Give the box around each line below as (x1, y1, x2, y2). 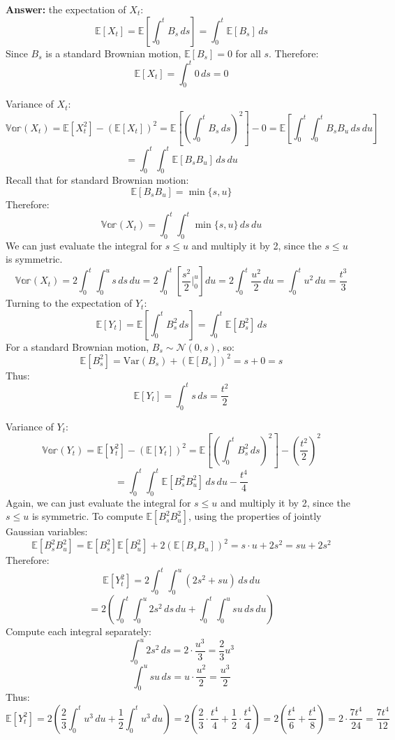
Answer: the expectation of (6, 2, 126, 16)
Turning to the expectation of (6, 296, 133, 310)
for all (235, 45, 261, 60)
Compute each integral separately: (6, 624, 151, 639)
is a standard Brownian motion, (45, 45, 181, 60)
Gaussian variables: (6, 524, 88, 539)
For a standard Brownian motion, (6, 339, 149, 354)
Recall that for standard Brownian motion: (6, 173, 189, 187)
